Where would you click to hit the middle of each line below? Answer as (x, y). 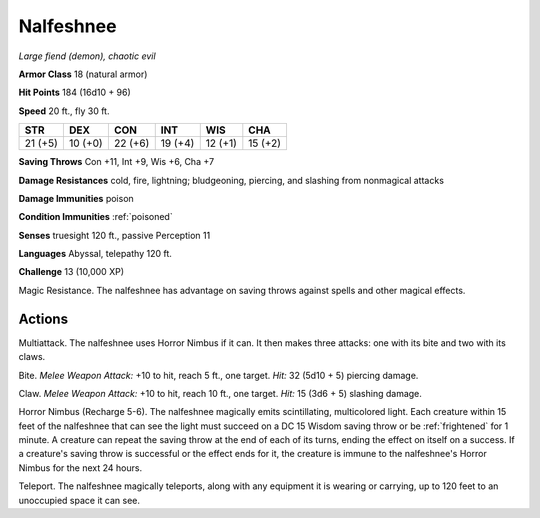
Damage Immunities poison (76, 198)
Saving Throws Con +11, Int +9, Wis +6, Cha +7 (116, 162)
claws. (32, 357)
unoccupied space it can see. (79, 500)
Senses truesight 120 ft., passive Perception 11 (114, 235)
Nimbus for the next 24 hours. (80, 467)
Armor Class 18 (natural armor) (83, 74)
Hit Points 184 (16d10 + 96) (75, 92)
